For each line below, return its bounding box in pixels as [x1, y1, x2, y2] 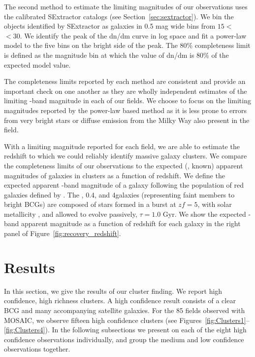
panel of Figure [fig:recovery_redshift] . [4, 228, 121, 238]
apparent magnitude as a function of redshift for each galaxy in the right [21, 218, 241, 229]
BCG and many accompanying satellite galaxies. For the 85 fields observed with [4, 305, 245, 315]
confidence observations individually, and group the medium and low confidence [4, 334, 244, 344]
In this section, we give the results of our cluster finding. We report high [4, 285, 223, 296]
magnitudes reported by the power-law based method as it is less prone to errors [4, 105, 247, 115]
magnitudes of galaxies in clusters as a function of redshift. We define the [4, 170, 225, 180]
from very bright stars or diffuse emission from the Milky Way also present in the [4, 115, 250, 125]
